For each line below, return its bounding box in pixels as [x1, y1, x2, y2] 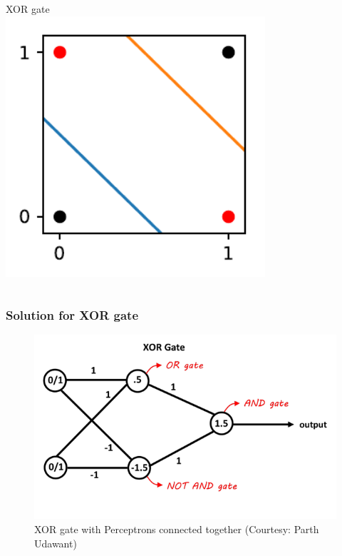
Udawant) [34, 535, 77, 550]
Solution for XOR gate [6, 305, 139, 323]
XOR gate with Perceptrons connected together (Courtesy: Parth [34, 522, 319, 537]
